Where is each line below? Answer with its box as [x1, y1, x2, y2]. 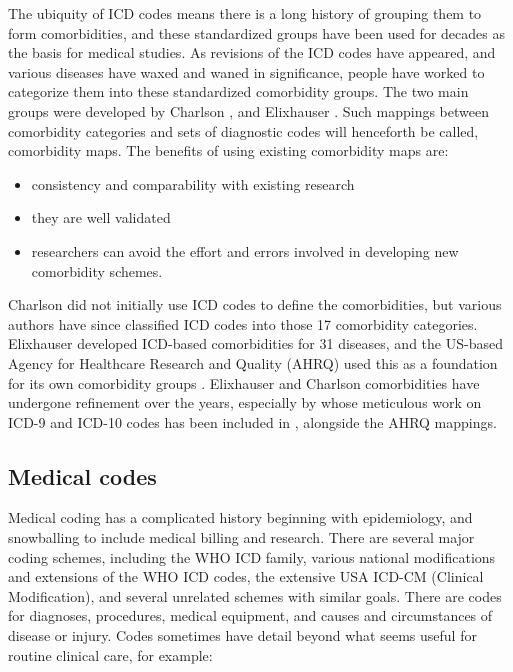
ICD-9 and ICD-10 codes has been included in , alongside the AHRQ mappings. [8, 411, 497, 432]
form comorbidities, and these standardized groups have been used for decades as [8, 22, 505, 43]
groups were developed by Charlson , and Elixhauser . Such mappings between [8, 100, 489, 121]
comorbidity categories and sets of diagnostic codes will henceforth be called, [8, 120, 479, 141]
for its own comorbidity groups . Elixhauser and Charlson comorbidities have [8, 372, 480, 393]
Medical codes [8, 460, 157, 491]
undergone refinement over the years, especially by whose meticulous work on [8, 392, 482, 413]
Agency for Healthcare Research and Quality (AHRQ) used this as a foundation [8, 352, 498, 373]
